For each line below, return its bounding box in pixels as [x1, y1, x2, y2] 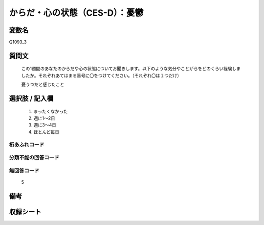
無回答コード [9, 167, 40, 174]
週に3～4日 [33, 122, 56, 128]
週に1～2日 [33, 115, 56, 121]
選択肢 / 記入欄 [9, 95, 54, 103]
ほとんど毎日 [33, 129, 60, 135]
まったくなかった [33, 108, 68, 114]
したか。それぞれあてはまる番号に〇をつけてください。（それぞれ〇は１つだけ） [21, 73, 182, 78]
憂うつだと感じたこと [21, 81, 65, 88]
